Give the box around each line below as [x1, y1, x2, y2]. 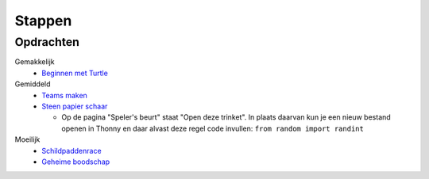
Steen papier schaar [41, 101, 108, 111]
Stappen [14, 12, 72, 29]
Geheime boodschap [41, 157, 110, 166]
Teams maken [41, 90, 87, 100]
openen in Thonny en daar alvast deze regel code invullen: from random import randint [61, 124, 365, 133]
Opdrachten [14, 35, 79, 49]
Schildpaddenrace [41, 146, 102, 155]
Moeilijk [14, 135, 41, 144]
